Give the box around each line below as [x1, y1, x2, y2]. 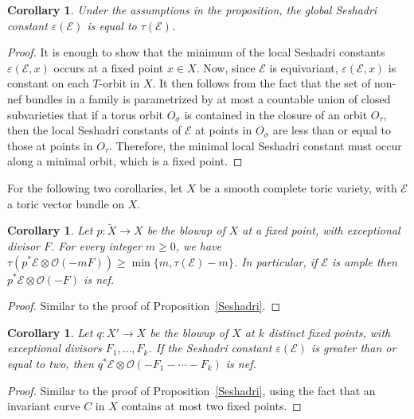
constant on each [7, 75, 89, 91]
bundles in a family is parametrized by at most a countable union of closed [25, 90, 391, 107]
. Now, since [196, 59, 256, 76]
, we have [175, 237, 222, 254]
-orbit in [99, 75, 140, 91]
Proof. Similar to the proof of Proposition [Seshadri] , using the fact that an [7, 382, 376, 398]
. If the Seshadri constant [148, 339, 272, 356]
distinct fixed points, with [268, 324, 391, 340]
